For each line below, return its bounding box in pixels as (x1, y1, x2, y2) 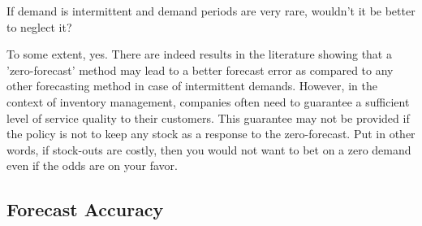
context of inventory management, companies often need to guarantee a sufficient (6, 93, 410, 110)
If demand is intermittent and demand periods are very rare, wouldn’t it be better (6, 2, 416, 19)
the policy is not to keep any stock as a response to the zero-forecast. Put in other (6, 125, 416, 142)
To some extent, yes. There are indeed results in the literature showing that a (6, 46, 392, 63)
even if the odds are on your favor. (6, 157, 178, 174)
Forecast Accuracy (6, 197, 164, 222)
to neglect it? (6, 18, 72, 35)
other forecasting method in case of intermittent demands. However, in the (6, 77, 377, 94)
